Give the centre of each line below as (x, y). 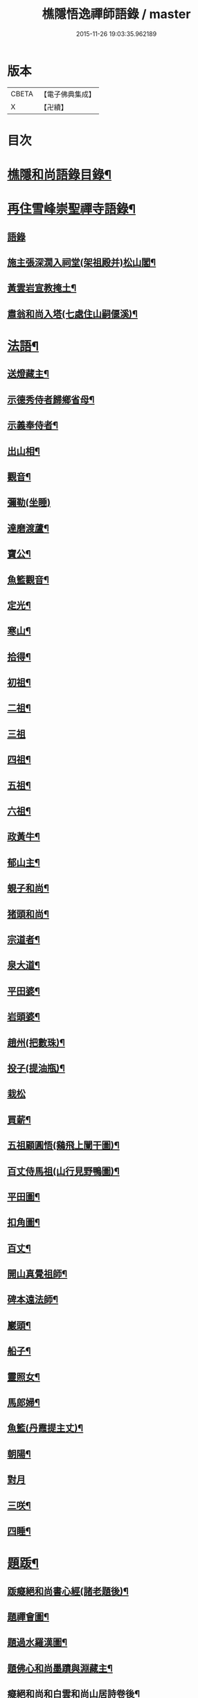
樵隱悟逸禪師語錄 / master (116, 14)
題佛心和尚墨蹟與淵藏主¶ (60, 1668)
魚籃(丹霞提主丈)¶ (45, 1428)
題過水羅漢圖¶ (37, 1643)
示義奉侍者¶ (33, 426)
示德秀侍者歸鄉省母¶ (51, 399)
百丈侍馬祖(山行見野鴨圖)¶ (63, 1171)
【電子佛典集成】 (67, 94)
